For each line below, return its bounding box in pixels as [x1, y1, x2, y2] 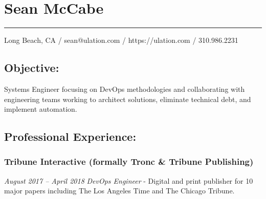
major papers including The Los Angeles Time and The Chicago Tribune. [4, 185, 235, 196]
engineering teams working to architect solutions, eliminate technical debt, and [4, 93, 251, 104]
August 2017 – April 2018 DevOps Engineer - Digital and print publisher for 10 [4, 175, 253, 186]
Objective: [4, 60, 59, 76]
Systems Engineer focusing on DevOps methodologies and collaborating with [4, 83, 245, 94]
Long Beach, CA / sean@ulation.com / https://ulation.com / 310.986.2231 [4, 35, 238, 45]
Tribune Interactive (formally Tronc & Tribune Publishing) [4, 155, 254, 168]
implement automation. [4, 104, 77, 114]
